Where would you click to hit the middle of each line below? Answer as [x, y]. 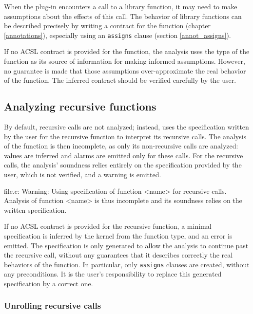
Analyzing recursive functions [80, 106]
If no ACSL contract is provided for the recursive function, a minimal [108, 226]
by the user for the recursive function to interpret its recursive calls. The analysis [125, 136]
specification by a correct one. [49, 283]
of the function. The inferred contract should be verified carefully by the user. [120, 80]
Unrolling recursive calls [53, 305]
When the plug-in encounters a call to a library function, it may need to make [121, 6]
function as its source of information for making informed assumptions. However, [125, 61]
